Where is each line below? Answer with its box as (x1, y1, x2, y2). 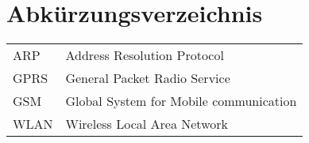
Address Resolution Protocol (65, 46, 224, 65)
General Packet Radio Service (65, 69, 230, 88)
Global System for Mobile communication (65, 92, 297, 111)
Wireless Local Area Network (65, 115, 228, 134)
